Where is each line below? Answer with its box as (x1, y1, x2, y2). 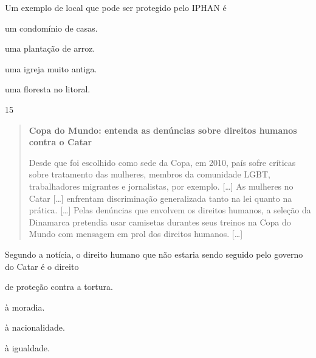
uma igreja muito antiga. (5, 62, 97, 75)
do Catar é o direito (5, 260, 79, 272)
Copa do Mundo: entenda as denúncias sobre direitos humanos (29, 123, 297, 136)
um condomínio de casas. (5, 21, 98, 34)
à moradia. (5, 300, 45, 313)
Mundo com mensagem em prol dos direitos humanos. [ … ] (29, 227, 243, 240)
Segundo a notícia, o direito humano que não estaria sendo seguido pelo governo (5, 247, 303, 260)
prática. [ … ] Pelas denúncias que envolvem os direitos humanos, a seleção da (29, 204, 311, 216)
